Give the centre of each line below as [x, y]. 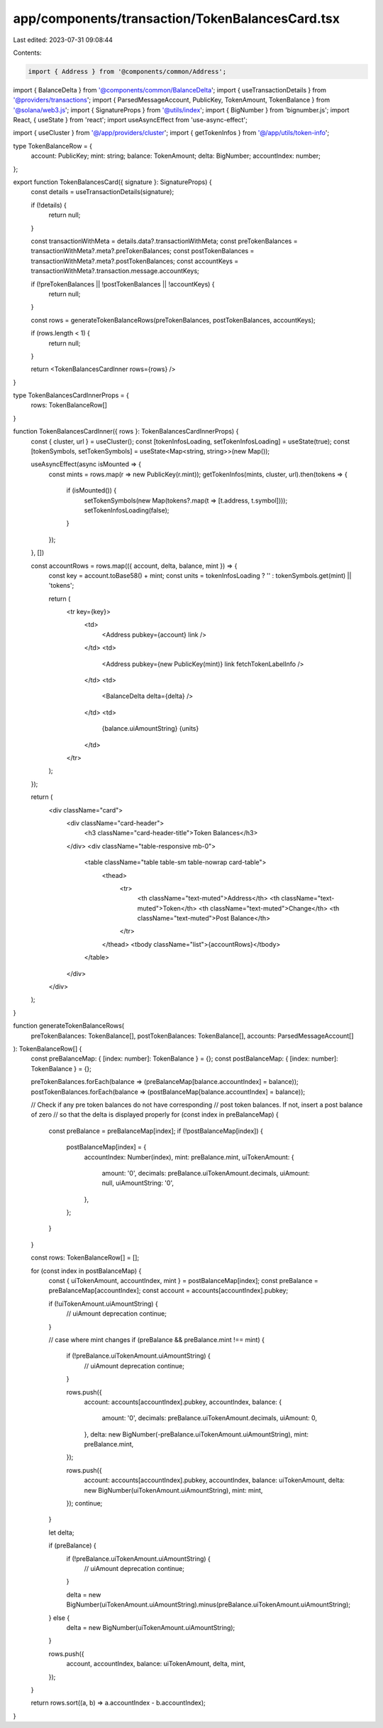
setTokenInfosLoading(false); [127, 510]
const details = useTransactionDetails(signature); [102, 192]
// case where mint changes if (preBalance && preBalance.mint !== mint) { [157, 1339]
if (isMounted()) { [91, 490]
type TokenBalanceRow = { [52, 146]
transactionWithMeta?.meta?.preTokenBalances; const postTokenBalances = [143, 251]
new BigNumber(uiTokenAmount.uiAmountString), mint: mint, [173, 1490]
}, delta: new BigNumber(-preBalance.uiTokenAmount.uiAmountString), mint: [196, 1434]
